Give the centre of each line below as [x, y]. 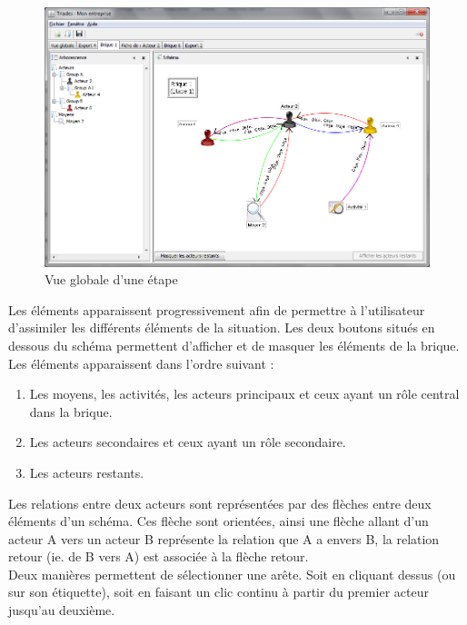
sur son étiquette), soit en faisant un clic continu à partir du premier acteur [219, 592]
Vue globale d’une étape [111, 279]
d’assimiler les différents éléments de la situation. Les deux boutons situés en [222, 327]
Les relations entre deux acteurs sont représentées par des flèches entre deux [220, 503]
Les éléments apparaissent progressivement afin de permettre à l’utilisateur [217, 309]
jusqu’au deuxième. [62, 610]
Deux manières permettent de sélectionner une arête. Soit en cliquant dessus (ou [232, 574]
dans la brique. [71, 411]
